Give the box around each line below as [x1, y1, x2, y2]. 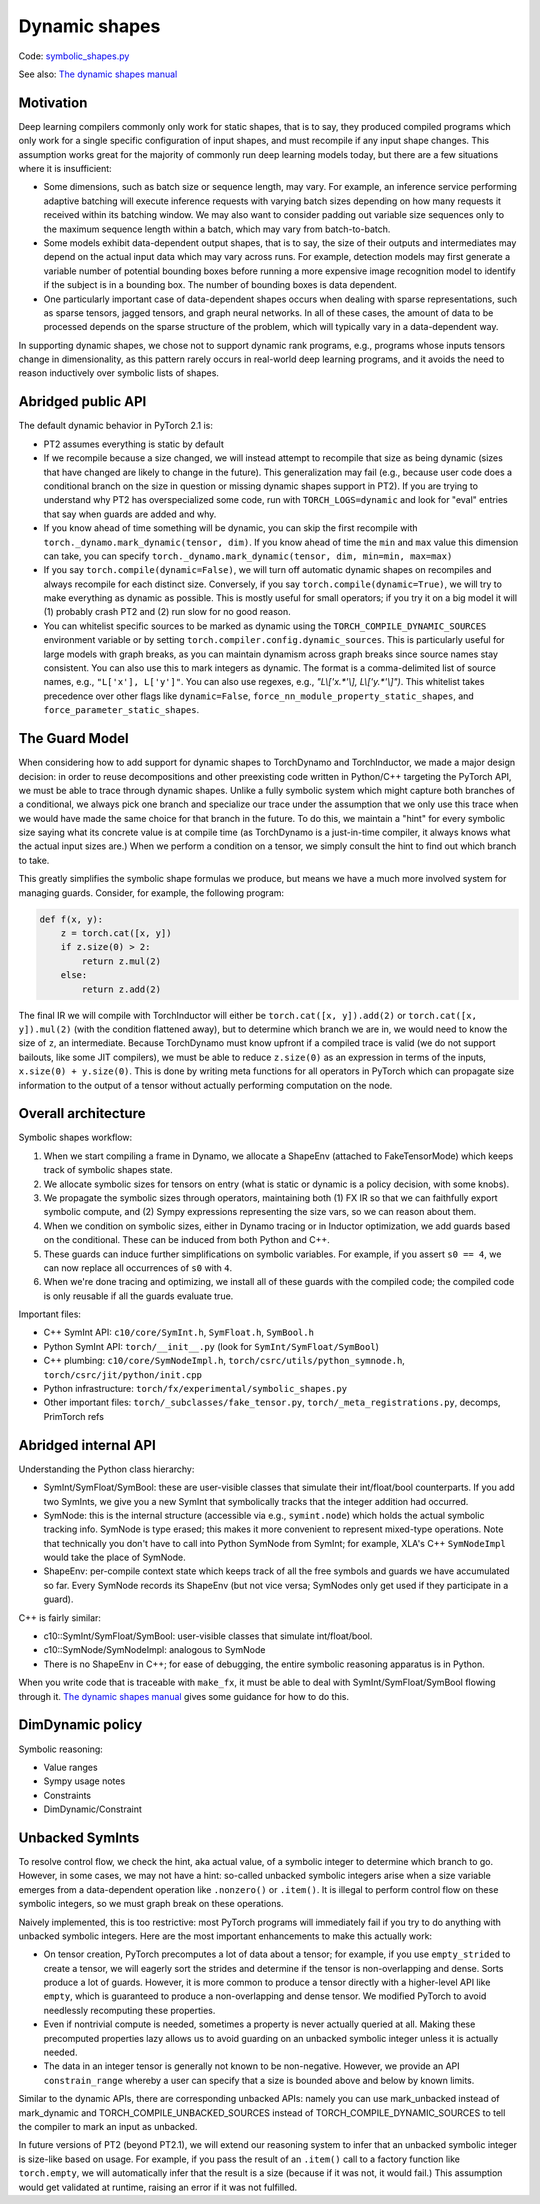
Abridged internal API [18, 1436, 157, 1454]
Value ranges [43, 1761, 99, 1773]
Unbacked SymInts [18, 1829, 140, 1846]
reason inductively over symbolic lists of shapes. [18, 367, 220, 379]
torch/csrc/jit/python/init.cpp [43, 1369, 202, 1380]
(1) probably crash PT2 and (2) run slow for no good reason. [43, 606, 292, 618]
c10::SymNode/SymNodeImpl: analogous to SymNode [43, 1644, 266, 1656]
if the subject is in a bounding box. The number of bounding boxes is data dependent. [43, 279, 397, 291]
